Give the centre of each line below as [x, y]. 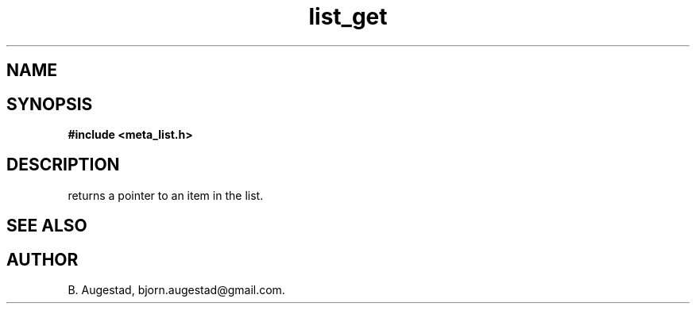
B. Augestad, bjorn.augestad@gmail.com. [176, 290]
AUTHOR [43, 259]
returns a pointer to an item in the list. [166, 195]
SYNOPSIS [50, 104]
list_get [348, 17]
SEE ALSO [47, 226]
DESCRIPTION [63, 165]
